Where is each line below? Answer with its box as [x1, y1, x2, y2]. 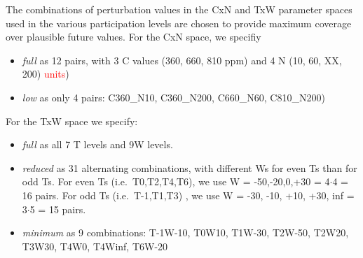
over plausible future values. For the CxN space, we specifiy [6, 29, 261, 44]
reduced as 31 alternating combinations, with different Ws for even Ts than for [22, 160, 357, 175]
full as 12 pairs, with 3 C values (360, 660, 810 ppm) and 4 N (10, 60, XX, [22, 52, 342, 67]
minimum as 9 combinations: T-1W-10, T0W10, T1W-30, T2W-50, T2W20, [22, 225, 349, 240]
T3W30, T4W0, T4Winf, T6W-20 [22, 238, 168, 253]
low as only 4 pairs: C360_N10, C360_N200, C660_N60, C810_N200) [22, 89, 325, 104]
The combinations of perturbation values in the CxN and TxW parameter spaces [6, 2, 352, 16]
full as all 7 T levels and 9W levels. [22, 137, 173, 152]
